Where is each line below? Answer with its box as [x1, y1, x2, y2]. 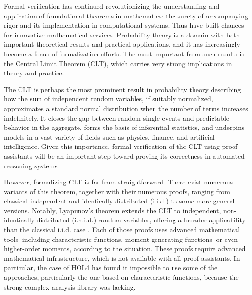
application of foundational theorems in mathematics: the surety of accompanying [4, 10, 248, 20]
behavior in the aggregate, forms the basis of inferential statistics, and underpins [4, 122, 245, 132]
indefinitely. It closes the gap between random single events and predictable [4, 112, 229, 123]
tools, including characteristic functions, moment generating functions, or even [4, 234, 238, 244]
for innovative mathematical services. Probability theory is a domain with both [4, 29, 240, 39]
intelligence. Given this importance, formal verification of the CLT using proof [4, 141, 238, 151]
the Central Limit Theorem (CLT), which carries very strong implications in [4, 58, 232, 68]
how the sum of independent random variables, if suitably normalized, [4, 93, 213, 104]
